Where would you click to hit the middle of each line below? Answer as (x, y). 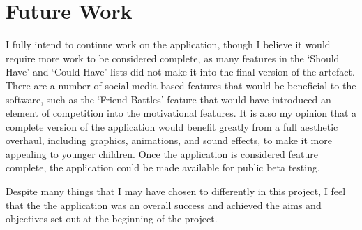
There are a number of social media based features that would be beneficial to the (181, 85)
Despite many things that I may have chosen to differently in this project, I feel (176, 191)
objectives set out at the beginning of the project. (112, 218)
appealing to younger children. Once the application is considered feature (162, 153)
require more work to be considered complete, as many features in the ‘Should (173, 58)
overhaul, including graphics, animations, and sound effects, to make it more (169, 140)
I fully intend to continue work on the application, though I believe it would (168, 44)
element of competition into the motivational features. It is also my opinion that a (181, 113)
